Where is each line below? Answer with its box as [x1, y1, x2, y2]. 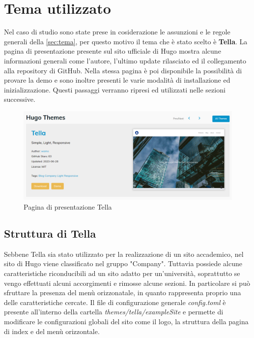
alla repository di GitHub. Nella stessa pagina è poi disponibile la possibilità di [4, 65, 242, 75]
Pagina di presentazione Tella [24, 202, 112, 212]
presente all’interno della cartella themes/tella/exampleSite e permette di [4, 307, 224, 317]
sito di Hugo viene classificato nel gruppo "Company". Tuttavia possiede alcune [4, 258, 242, 269]
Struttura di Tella [4, 225, 96, 241]
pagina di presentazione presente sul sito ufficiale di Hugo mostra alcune [4, 46, 221, 56]
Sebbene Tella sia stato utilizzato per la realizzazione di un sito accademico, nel [4, 248, 244, 259]
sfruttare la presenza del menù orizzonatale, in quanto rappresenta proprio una [4, 287, 241, 298]
